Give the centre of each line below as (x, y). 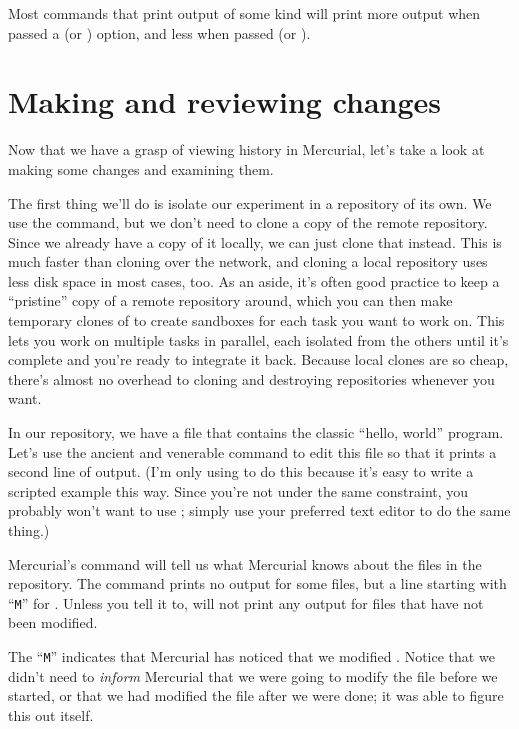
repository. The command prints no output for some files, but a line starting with (257, 583)
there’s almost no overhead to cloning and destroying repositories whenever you (251, 378)
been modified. (53, 622)
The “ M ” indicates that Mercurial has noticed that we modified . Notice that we (251, 656)
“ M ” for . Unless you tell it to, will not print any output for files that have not (246, 602)
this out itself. (51, 714)
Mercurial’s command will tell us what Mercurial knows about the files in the (245, 563)
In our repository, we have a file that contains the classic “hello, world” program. (256, 432)
